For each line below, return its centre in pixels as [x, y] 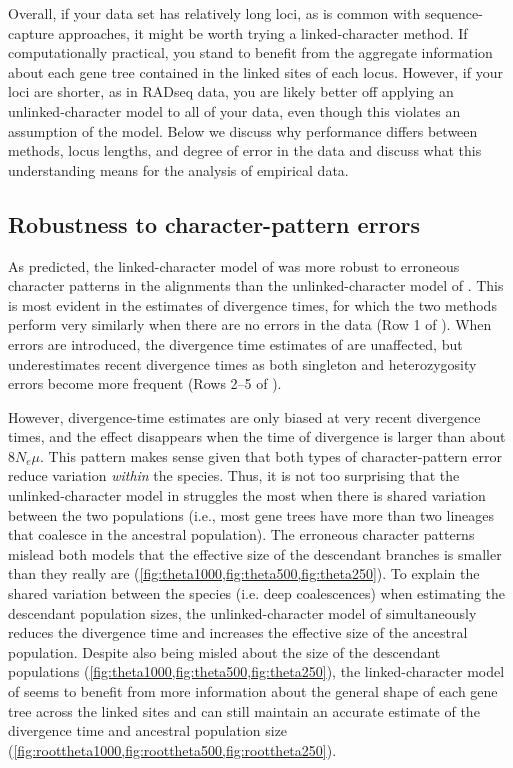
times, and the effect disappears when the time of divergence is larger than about [257, 436]
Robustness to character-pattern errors [214, 223]
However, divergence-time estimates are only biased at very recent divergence [244, 416]
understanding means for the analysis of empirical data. [178, 169]
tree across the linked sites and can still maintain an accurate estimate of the [244, 710]
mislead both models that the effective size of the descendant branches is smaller [255, 553]
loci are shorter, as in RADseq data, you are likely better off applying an [231, 91]
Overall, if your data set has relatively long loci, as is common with [214, 13]
